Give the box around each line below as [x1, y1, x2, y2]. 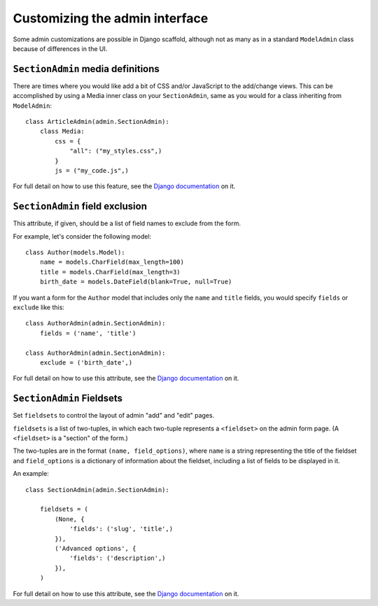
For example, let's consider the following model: [13, 232, 152, 241]
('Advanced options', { [55, 544, 136, 552]
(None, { [55, 515, 85, 523]
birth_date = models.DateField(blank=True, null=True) [39, 278, 232, 286]
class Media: [39, 127, 85, 136]
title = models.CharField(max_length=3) [39, 268, 181, 276]
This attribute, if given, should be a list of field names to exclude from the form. [13, 219, 241, 227]
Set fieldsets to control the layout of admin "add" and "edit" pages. [13, 411, 215, 420]
